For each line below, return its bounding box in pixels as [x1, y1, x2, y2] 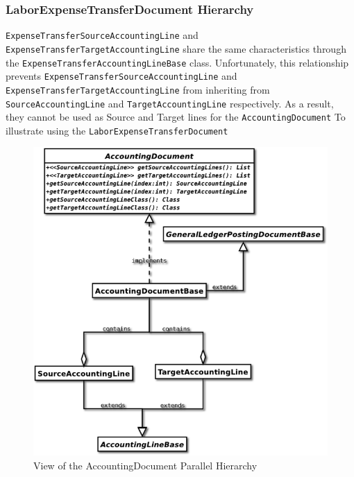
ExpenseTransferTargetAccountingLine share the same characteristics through [6, 41, 346, 55]
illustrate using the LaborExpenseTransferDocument [6, 123, 228, 137]
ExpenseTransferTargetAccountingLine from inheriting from [6, 82, 270, 96]
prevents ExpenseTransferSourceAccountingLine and [6, 69, 237, 83]
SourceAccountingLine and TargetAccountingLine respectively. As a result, [6, 96, 334, 110]
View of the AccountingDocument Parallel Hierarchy [33, 458, 258, 472]
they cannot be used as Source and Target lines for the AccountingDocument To [6, 110, 346, 124]
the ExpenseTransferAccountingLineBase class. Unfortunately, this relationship [6, 55, 349, 69]
